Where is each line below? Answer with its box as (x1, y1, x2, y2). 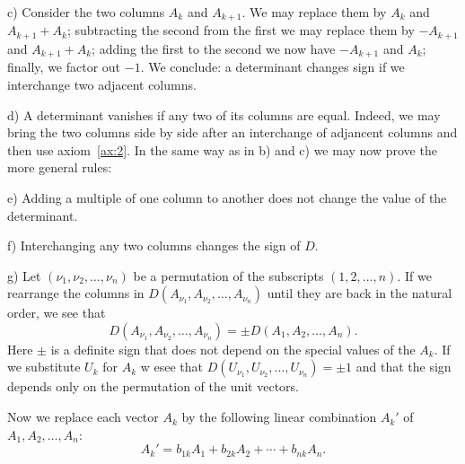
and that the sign (355, 357, 452, 376)
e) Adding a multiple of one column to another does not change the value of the (7, 188, 447, 206)
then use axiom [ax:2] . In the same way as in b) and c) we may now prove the (7, 140, 437, 159)
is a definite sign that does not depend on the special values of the (50, 339, 416, 358)
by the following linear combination (181, 407, 377, 426)
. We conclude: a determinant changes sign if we (140, 57, 405, 76)
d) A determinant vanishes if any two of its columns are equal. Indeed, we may (7, 105, 441, 124)
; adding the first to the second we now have (92, 39, 336, 57)
